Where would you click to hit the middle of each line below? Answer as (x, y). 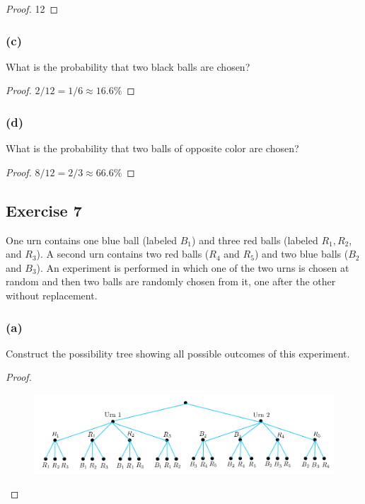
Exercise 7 (44, 210)
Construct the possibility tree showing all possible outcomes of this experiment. (178, 353)
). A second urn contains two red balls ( (123, 254)
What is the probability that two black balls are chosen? (128, 66)
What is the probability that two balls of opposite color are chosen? (152, 148)
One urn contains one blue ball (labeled (92, 240)
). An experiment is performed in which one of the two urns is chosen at (193, 267)
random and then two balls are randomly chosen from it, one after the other (171, 281)
